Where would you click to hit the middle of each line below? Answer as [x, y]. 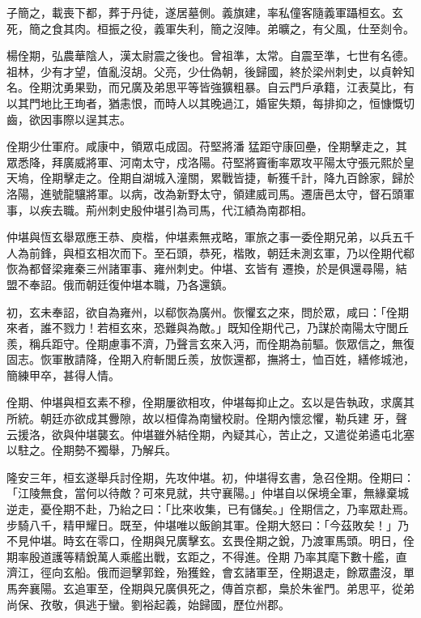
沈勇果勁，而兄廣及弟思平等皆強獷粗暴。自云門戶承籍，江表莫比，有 [233, 87]
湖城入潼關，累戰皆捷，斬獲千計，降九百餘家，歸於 [278, 178]
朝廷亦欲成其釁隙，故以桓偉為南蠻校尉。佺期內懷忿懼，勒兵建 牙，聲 [223, 418]
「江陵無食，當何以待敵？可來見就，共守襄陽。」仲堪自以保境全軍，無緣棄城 [208, 493]
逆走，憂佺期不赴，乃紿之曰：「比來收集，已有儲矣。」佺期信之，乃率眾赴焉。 [210, 509]
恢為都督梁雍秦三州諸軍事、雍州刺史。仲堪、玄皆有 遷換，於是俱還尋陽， [201, 269]
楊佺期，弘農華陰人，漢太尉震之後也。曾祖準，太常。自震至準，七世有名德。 [210, 55]
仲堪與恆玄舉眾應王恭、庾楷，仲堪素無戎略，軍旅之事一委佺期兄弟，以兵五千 [210, 237]
